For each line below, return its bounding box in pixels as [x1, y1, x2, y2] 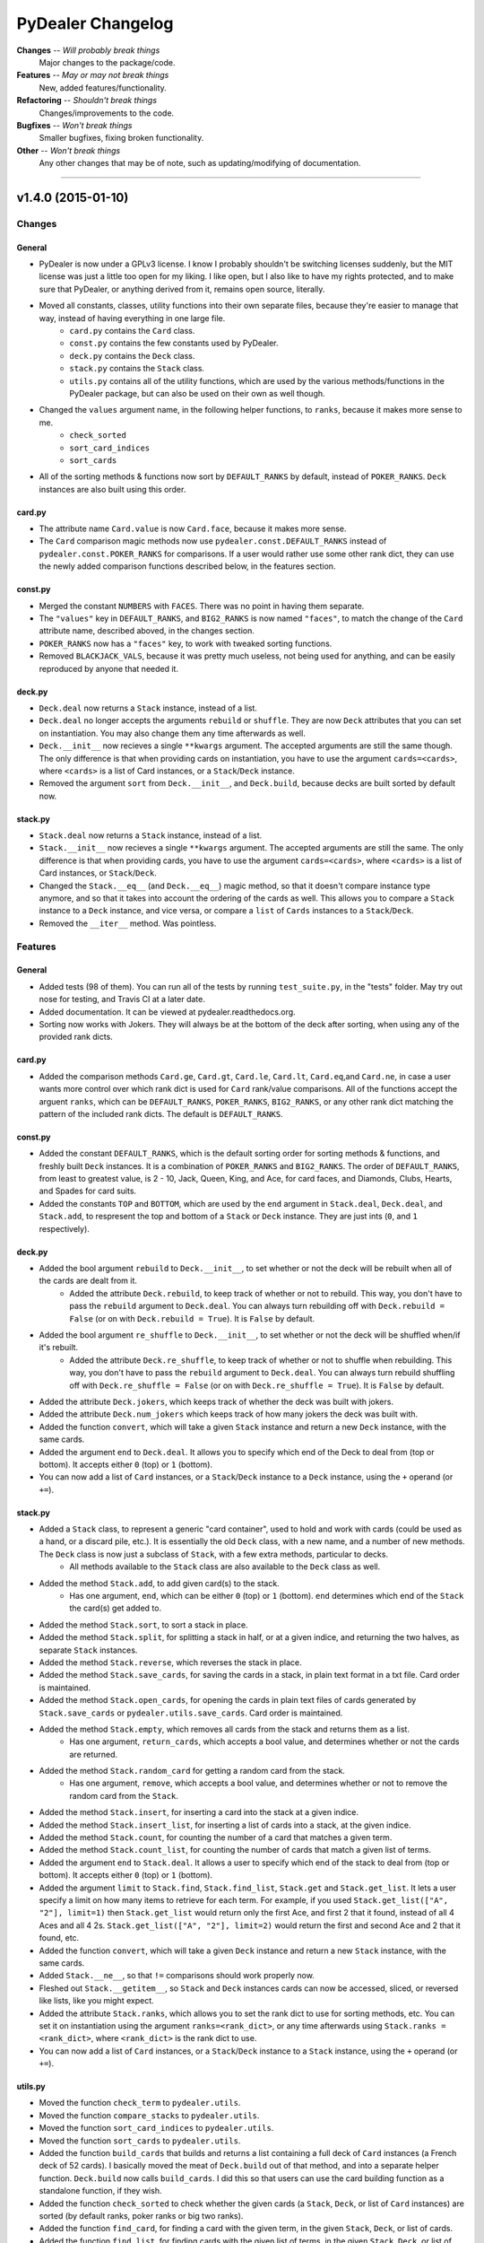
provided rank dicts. [39, 1032, 114, 1043]
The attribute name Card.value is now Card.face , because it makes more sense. [39, 523, 347, 534]
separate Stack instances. [39, 1645, 138, 1655]
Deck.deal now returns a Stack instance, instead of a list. [39, 703, 257, 713]
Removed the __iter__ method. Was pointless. [39, 918, 217, 929]
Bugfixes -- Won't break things [16, 119, 134, 130]
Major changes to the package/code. [39, 57, 176, 67]
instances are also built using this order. [39, 484, 186, 494]
